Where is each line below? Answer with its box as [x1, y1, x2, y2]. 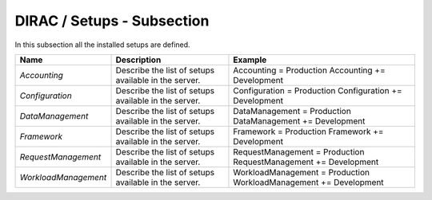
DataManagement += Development [233, 116, 366, 127]
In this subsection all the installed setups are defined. [14, 40, 191, 49]
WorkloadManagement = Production [233, 167, 370, 178]
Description [115, 54, 162, 65]
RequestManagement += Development [233, 156, 379, 167]
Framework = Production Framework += [233, 126, 384, 137]
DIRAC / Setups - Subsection [14, 12, 210, 29]
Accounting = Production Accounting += [233, 65, 386, 76]
